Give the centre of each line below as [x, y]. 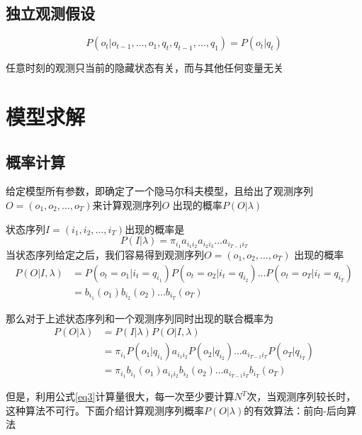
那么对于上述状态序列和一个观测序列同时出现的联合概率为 [140, 318]
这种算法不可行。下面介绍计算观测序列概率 [105, 410]
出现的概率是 [155, 228]
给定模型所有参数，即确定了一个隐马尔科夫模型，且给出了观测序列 [159, 191]
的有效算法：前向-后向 [295, 410]
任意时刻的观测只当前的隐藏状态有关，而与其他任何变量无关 [145, 68]
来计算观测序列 [127, 204]
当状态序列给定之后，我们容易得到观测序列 [105, 255]
